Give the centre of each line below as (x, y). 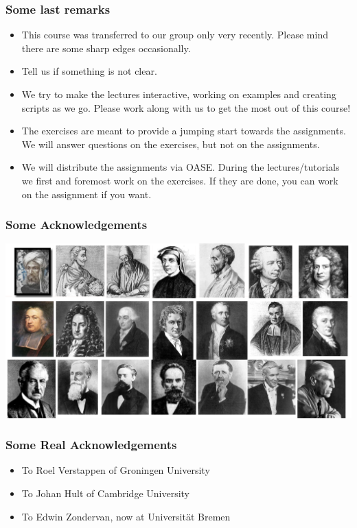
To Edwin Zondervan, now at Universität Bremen (126, 516)
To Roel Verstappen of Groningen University (116, 470)
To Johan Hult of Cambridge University (105, 493)
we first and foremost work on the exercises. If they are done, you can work (180, 180)
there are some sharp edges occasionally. (106, 48)
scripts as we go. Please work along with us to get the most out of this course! (186, 107)
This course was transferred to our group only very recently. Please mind (175, 35)
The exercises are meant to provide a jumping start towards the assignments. (184, 131)
